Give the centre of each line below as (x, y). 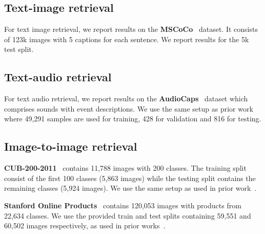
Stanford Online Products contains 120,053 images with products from (123, 205)
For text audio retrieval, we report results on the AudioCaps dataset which (126, 98)
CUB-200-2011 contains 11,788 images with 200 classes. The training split (125, 168)
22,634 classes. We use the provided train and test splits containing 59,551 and (128, 215)
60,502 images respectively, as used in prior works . (85, 226)
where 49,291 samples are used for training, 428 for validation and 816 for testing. (133, 119)
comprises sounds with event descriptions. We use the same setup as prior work (129, 108)
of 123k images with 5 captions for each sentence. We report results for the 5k (127, 39)
